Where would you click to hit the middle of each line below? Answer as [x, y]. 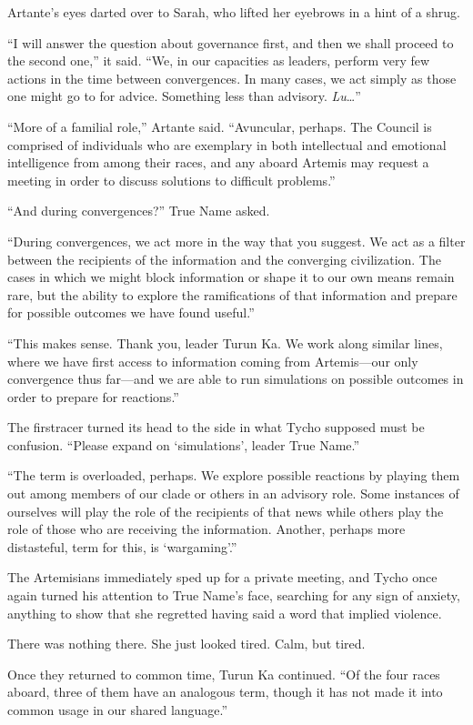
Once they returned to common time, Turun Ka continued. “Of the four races [224, 674]
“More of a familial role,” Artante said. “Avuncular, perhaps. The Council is [220, 126]
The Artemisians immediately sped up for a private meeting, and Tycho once [222, 577]
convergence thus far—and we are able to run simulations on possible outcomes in [236, 379]
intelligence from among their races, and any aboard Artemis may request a [218, 162]
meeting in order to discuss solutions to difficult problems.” [171, 180]
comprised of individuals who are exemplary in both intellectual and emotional [227, 144]
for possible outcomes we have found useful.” [131, 312]
